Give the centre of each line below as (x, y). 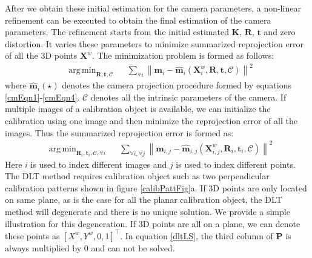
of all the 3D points (41, 55)
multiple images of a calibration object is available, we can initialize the (138, 109)
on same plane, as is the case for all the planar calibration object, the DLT (144, 200)
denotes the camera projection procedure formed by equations (177, 85)
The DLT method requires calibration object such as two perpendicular (137, 176)
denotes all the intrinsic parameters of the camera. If (188, 97)
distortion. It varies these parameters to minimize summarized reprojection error (154, 43)
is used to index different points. (236, 164)
